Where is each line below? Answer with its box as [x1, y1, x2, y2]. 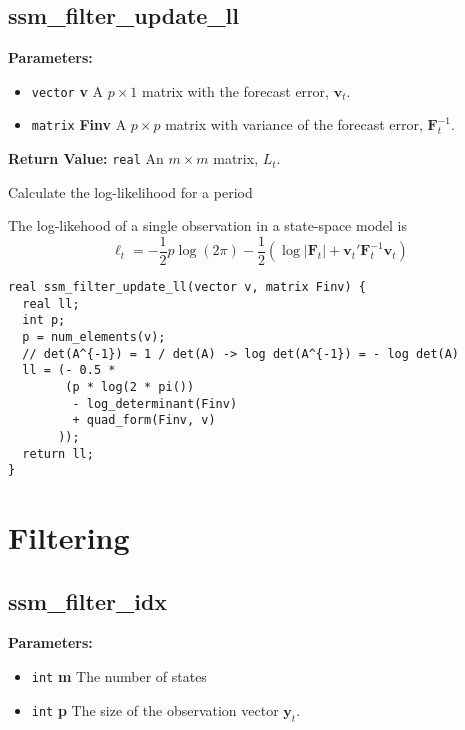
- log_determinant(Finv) [72, 396, 238, 411]
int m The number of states [31, 666, 207, 687]
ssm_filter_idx [8, 585, 168, 616]
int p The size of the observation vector [31, 699, 279, 720]
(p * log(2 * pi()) [65, 379, 195, 394]
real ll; [22, 296, 80, 311]
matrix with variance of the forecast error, [165, 114, 423, 135]
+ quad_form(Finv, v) [72, 413, 216, 428]
